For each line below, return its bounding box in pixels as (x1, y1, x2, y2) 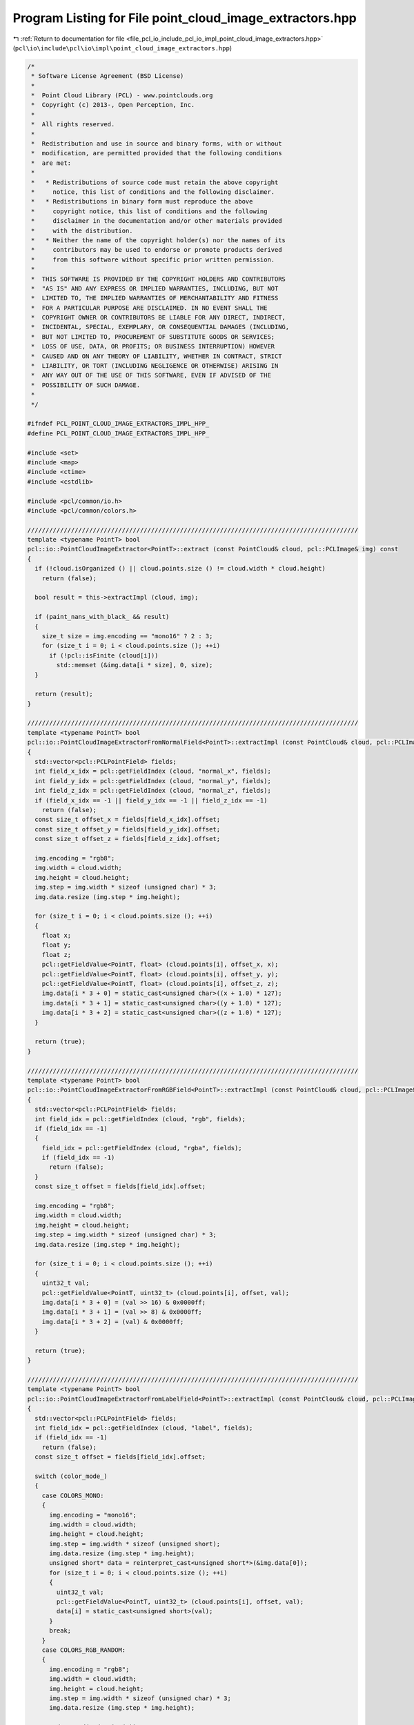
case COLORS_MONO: (41, 1491, 104, 1499)
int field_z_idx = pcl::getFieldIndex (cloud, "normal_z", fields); (34, 787, 272, 795)
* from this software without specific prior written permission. (31, 255, 275, 264)
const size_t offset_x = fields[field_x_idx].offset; (34, 816, 221, 824)
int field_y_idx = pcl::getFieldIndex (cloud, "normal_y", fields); (34, 777, 272, 785)
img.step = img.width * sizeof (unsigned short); (49, 1539, 221, 1548)
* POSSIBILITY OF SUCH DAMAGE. (31, 381, 141, 389)
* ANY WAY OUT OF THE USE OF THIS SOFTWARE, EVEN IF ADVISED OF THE (31, 371, 272, 379)
